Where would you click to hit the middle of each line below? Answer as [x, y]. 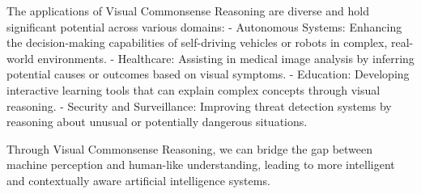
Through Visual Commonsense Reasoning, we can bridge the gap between [190, 148]
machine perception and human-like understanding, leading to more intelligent [201, 164]
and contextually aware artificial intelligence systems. [138, 180]
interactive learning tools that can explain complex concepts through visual [193, 89]
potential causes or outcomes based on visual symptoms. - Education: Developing [208, 74]
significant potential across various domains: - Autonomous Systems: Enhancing [204, 26]
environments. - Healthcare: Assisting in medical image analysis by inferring [226, 58]
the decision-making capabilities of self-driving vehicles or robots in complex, [197, 42]
